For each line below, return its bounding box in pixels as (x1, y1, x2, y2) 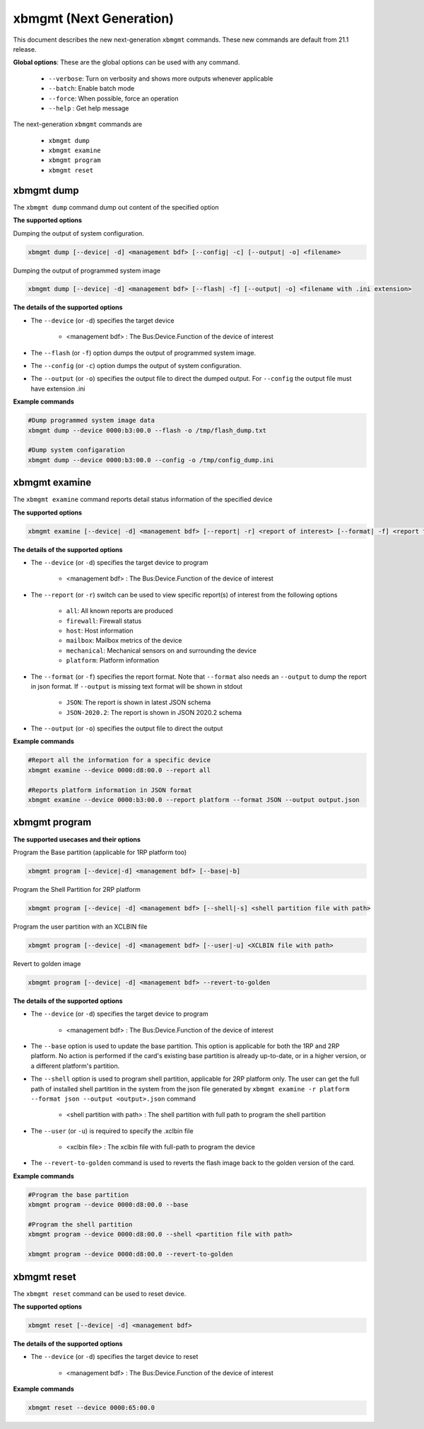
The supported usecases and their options (13, 835, 141, 844)
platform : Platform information (66, 656, 159, 665)
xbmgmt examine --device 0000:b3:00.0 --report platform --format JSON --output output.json (28, 796, 360, 804)
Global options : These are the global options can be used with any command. (13, 58, 240, 67)
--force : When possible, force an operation (48, 94, 179, 103)
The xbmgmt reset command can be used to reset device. (13, 1289, 187, 1298)
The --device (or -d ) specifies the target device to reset (30, 1353, 199, 1361)
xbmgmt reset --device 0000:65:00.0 (28, 1404, 155, 1412)
